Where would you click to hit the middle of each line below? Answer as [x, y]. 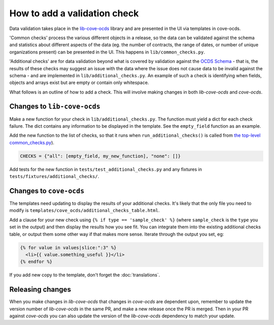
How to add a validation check [74, 13]
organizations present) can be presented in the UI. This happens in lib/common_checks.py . [107, 52]
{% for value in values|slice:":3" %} [68, 247]
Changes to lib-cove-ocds [55, 107]
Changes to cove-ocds [47, 191]
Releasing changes [40, 290]
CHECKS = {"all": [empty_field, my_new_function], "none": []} [100, 156]
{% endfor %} [36, 262]
